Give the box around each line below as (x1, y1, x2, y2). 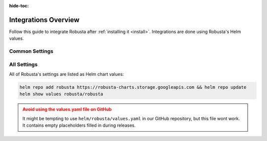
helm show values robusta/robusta (19, 91, 103, 97)
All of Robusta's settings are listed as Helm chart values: (9, 71, 124, 77)
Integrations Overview (9, 15, 80, 24)
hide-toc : (9, 3, 29, 8)
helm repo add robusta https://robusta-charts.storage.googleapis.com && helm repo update (19, 84, 247, 90)
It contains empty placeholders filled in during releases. (22, 122, 136, 128)
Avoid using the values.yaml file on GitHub (22, 106, 112, 112)
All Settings (9, 61, 38, 68)
